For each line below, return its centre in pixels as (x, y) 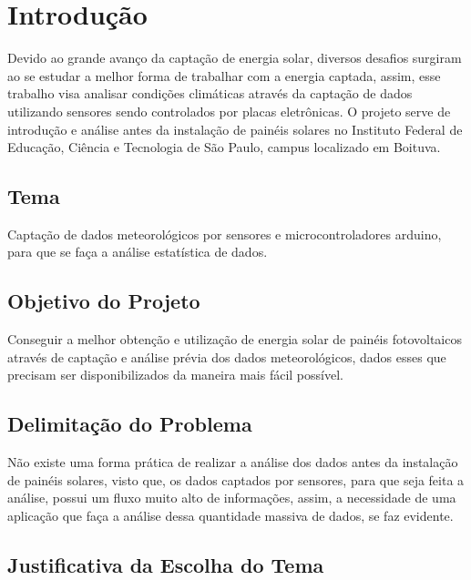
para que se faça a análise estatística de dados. (138, 252)
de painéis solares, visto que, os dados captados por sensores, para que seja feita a (236, 479)
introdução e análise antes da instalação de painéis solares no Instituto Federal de (235, 129)
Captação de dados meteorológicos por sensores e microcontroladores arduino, (225, 234)
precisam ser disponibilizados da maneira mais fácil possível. (175, 375)
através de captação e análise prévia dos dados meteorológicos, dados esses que (227, 356)
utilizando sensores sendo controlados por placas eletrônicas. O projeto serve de (229, 111)
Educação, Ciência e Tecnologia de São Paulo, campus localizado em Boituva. (224, 147)
